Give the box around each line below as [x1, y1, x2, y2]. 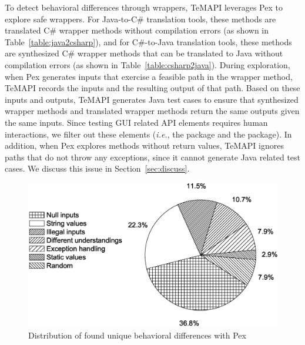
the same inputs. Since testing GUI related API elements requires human [5, 116, 268, 128]
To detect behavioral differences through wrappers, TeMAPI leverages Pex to [5, 1, 283, 13]
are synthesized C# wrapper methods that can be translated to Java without [5, 47, 283, 59]
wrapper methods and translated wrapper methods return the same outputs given [5, 105, 300, 117]
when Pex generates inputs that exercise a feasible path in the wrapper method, [5, 70, 293, 82]
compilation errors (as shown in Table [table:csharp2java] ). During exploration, [5, 58, 290, 71]
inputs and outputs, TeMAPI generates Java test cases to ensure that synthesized [5, 93, 299, 105]
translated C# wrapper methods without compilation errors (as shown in [5, 24, 269, 36]
